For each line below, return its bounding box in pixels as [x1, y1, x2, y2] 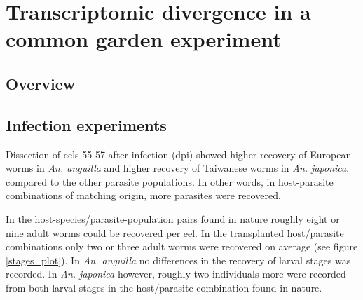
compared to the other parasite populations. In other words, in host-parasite [6, 174, 334, 189]
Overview [6, 72, 76, 94]
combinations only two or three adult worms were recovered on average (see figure [6, 239, 358, 254]
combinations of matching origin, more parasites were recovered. [6, 188, 281, 203]
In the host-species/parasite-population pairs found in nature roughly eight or [6, 211, 340, 226]
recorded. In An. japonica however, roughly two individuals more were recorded [6, 266, 346, 281]
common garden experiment [6, 25, 282, 53]
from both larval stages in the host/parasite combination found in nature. [6, 280, 322, 294]
